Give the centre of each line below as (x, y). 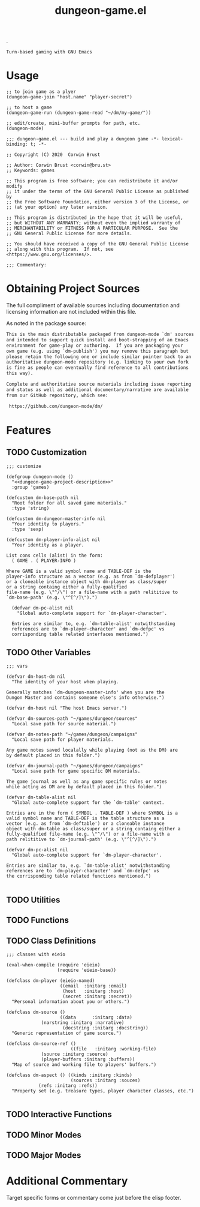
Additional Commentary (67, 1181)
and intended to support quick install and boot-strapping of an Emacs (97, 340)
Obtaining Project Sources (73, 289)
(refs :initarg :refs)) (68, 1086)
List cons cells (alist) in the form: (54, 556)
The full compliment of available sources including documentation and (93, 305)
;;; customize (24, 466)
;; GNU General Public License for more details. (69, 234)
